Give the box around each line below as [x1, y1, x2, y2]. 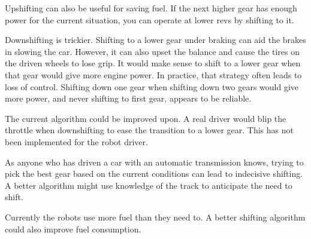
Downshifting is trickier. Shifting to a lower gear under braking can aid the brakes [5, 33, 306, 46]
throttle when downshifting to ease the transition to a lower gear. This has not [5, 124, 294, 136]
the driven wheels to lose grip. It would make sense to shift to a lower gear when [5, 57, 301, 69]
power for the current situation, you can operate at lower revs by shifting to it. [5, 13, 294, 26]
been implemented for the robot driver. [5, 135, 148, 148]
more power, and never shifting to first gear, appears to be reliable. [5, 92, 252, 105]
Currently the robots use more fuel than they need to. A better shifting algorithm [5, 210, 306, 223]
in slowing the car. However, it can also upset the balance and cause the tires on [5, 45, 300, 57]
